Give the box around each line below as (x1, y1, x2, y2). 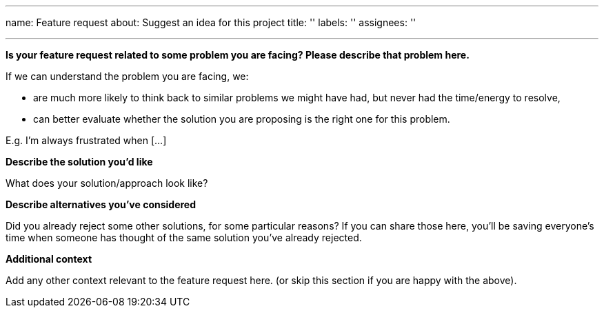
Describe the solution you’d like (6, 156, 153, 168)
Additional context (6, 253, 92, 265)
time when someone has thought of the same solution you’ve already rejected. (6, 232, 362, 243)
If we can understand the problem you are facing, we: (6, 70, 249, 82)
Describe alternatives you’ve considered (6, 199, 197, 210)
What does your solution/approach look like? (6, 177, 208, 189)
